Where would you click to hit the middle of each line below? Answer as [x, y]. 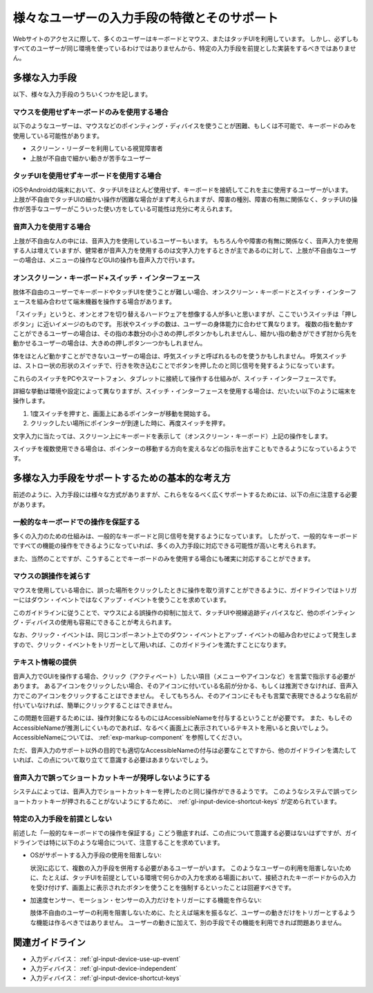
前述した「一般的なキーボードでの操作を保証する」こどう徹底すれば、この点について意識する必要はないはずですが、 [179, 833]
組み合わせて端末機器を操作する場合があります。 [106, 301]
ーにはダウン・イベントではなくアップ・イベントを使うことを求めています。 [122, 600]
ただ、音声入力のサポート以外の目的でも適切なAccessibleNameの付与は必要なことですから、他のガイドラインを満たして [185, 750]
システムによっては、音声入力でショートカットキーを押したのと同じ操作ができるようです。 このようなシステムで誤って [182, 791]
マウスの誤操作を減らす [52, 576]
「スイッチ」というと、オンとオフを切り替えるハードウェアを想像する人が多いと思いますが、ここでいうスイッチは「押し [185, 314]
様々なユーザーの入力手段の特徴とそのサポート [146, 18]
